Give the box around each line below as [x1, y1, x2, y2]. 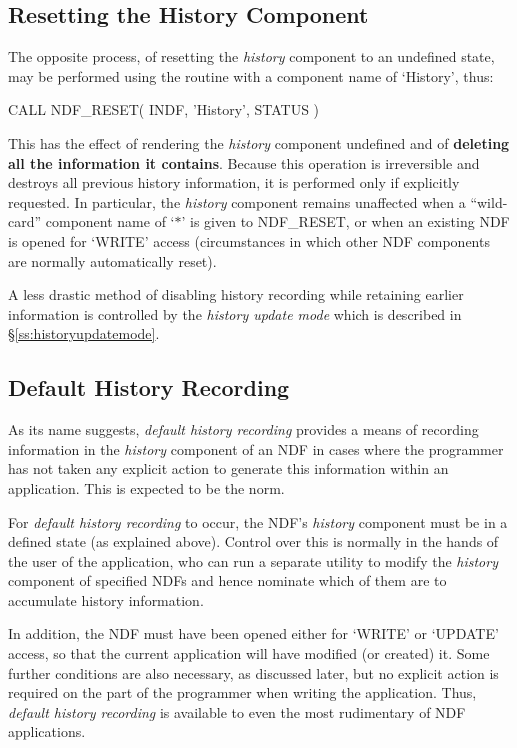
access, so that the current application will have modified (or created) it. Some [8, 643, 490, 664]
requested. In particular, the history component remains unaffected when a [8, 191, 466, 212]
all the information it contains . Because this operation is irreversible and [8, 152, 480, 173]
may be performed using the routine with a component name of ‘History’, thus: [8, 65, 494, 86]
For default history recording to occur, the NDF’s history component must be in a [8, 511, 508, 532]
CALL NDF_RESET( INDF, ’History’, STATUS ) [8, 99, 320, 120]
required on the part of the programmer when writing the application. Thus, [8, 682, 477, 703]
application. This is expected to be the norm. [8, 477, 285, 498]
